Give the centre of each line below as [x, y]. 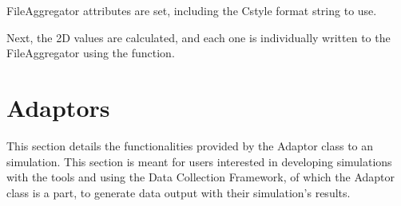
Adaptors [58, 107]
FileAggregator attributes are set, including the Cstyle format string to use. [192, 10]
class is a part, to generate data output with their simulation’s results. [179, 192]
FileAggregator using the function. [91, 53]
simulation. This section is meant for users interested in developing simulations [199, 161]
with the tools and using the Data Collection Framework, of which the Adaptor [201, 177]
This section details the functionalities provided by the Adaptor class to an [190, 145]
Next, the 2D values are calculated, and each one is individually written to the [199, 37]
